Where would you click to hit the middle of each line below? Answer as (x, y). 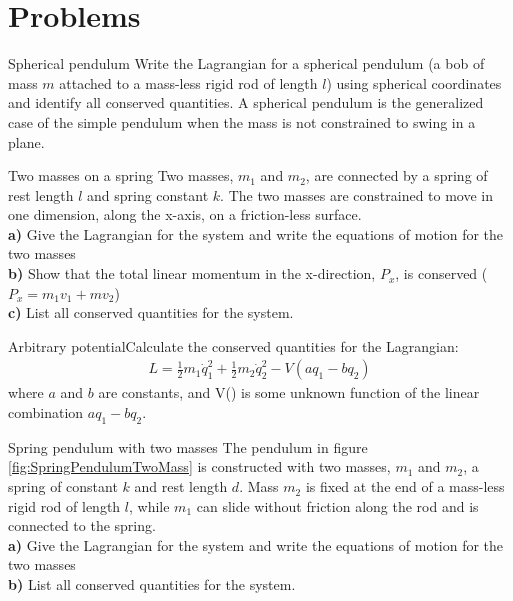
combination (46, 412)
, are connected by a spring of (396, 175)
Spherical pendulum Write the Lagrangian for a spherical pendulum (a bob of (246, 63)
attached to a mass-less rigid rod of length (188, 82)
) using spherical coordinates (414, 82)
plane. (26, 141)
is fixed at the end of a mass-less (405, 486)
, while (149, 505)
